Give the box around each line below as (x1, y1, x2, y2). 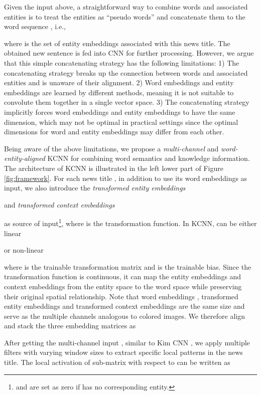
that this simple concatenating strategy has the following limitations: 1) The (4, 57, 239, 68)
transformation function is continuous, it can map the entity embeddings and (4, 271, 241, 282)
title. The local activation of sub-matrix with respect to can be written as (4, 357, 230, 367)
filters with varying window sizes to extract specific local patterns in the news (4, 347, 243, 357)
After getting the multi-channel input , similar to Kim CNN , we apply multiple (4, 337, 250, 347)
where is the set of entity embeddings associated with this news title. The (4, 38, 230, 48)
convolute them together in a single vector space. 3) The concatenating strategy (4, 97, 249, 107)
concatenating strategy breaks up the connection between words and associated (4, 67, 248, 78)
